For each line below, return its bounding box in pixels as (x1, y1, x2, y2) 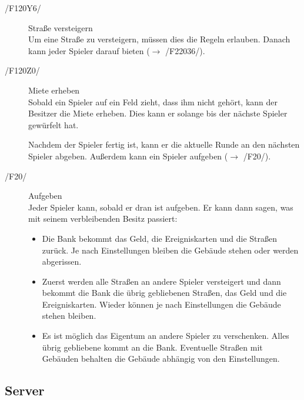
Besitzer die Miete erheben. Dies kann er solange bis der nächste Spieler (28, 107, 288, 119)
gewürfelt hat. (28, 118, 79, 131)
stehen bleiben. (42, 309, 96, 322)
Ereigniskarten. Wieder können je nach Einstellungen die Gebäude (42, 298, 281, 310)
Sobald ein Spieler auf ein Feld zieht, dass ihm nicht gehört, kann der (28, 95, 278, 108)
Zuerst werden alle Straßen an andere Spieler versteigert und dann (42, 275, 281, 287)
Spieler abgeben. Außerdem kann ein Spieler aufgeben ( (28, 149, 228, 162)
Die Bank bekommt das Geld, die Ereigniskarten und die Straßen (42, 232, 277, 244)
